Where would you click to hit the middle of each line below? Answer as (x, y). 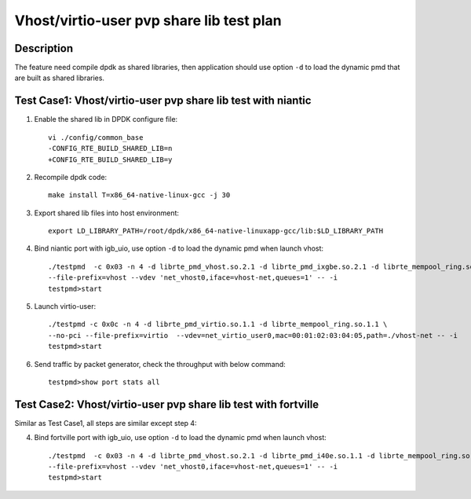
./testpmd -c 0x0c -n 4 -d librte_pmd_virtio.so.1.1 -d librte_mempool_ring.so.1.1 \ (218, 325)
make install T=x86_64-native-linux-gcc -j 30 (139, 195)
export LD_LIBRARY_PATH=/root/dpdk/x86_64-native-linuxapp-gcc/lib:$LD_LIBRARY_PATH (216, 231)
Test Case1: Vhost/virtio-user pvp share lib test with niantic (163, 101)
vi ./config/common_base (96, 137)
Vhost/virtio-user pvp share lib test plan (148, 20)
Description (44, 48)
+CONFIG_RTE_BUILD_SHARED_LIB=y (110, 160)
